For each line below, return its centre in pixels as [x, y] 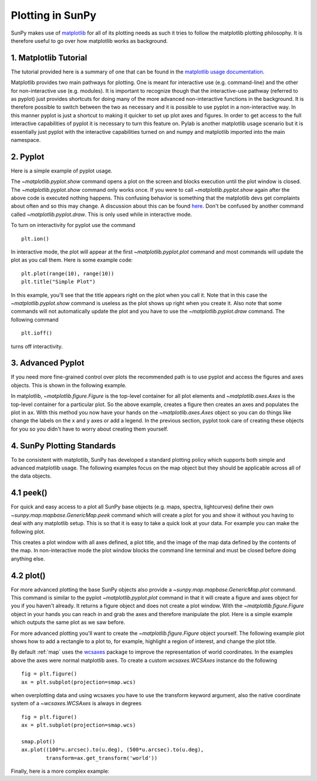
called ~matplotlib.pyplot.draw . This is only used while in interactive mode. [102, 214]
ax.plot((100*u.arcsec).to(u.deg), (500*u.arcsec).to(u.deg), [113, 750]
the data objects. [31, 476]
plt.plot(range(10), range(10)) [68, 273]
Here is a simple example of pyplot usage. [62, 171]
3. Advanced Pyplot [48, 363]
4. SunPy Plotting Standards [63, 446]
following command [35, 319]
